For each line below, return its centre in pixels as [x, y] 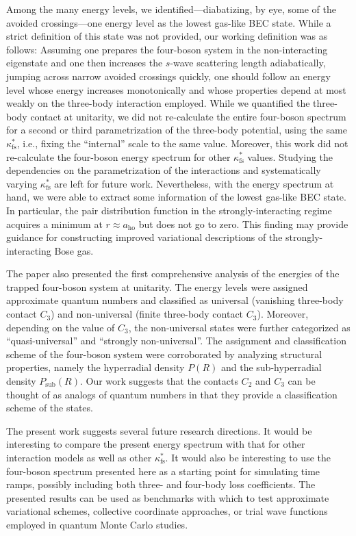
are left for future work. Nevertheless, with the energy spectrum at [194, 183]
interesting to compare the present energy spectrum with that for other [156, 444]
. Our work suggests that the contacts [159, 381]
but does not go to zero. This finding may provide [243, 224]
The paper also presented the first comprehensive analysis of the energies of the [173, 273]
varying [22, 183]
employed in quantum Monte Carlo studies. [97, 524]
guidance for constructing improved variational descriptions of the [144, 237]
